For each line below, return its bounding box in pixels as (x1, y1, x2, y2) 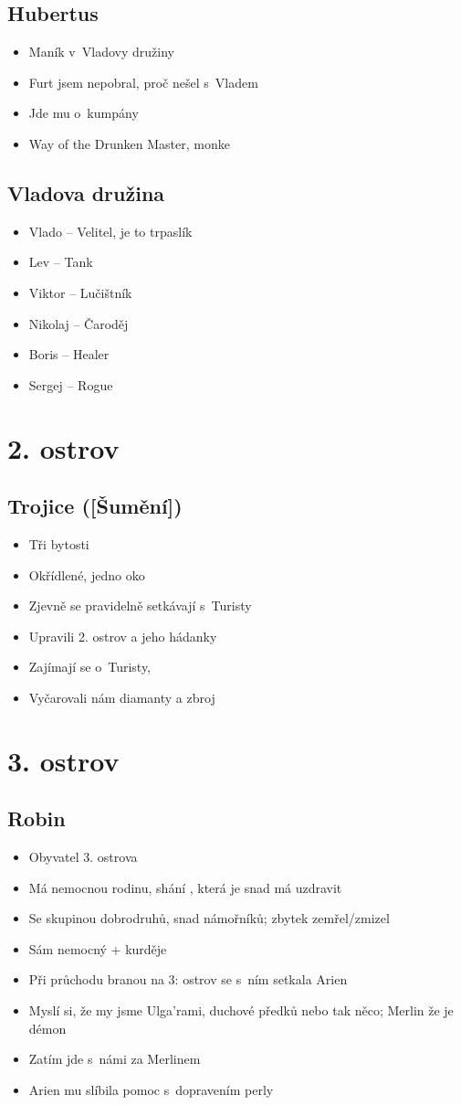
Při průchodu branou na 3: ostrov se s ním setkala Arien (28, 970, 348, 989)
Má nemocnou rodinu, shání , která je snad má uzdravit (28, 877, 342, 897)
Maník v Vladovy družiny (28, 42, 174, 61)
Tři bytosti (28, 534, 89, 553)
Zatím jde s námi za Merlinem (28, 1049, 201, 1068)
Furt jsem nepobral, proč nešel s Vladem (28, 72, 258, 91)
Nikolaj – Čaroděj (28, 313, 129, 333)
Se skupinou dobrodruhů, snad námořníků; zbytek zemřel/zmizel (28, 908, 390, 928)
